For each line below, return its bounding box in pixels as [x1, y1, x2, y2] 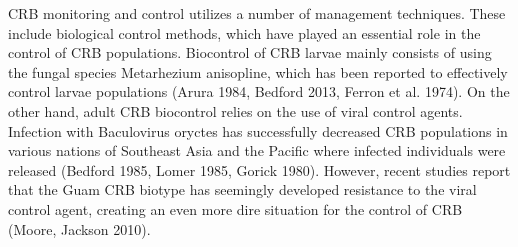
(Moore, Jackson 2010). [8, 218, 151, 239]
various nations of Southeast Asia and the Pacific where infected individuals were [8, 140, 506, 161]
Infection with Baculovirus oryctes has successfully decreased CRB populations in [8, 120, 508, 141]
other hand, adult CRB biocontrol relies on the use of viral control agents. [8, 100, 463, 121]
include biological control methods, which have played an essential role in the [8, 22, 481, 43]
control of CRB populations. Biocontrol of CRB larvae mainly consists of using [8, 42, 492, 63]
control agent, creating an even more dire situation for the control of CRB [8, 198, 463, 219]
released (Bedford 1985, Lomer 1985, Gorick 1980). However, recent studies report [8, 159, 511, 180]
